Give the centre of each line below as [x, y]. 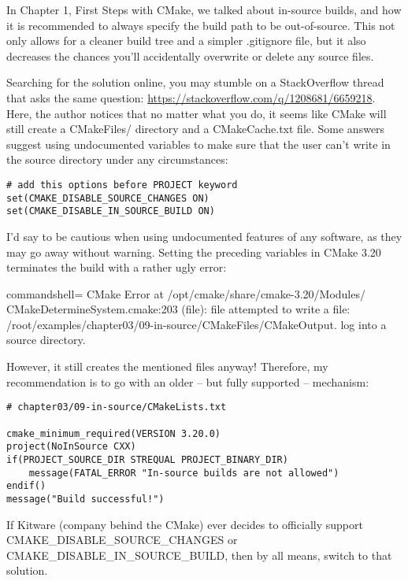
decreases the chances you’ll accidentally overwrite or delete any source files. [190, 56]
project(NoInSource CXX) [71, 447]
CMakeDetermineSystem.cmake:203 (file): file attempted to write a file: [178, 309]
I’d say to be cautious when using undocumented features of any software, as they [204, 236]
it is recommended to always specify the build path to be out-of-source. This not [201, 25]
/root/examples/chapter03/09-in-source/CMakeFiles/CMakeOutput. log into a [197, 324]
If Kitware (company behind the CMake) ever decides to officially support [185, 524]
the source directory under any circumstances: [117, 159]
